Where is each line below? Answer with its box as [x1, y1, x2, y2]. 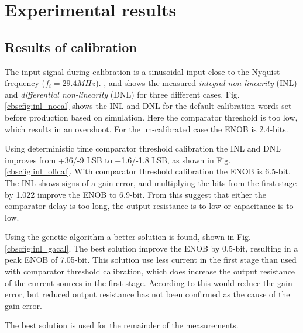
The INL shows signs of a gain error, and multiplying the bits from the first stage [5, 176, 297, 188]
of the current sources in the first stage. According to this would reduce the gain [5, 276, 292, 289]
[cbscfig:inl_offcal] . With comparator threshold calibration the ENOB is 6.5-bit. [5, 165, 291, 177]
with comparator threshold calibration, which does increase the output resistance [5, 265, 295, 277]
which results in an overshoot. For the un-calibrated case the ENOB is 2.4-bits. [5, 122, 288, 135]
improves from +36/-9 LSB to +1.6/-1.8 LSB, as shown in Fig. [5, 153, 231, 166]
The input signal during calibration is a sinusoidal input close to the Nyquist [5, 65, 280, 77]
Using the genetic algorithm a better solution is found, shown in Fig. [5, 231, 251, 243]
